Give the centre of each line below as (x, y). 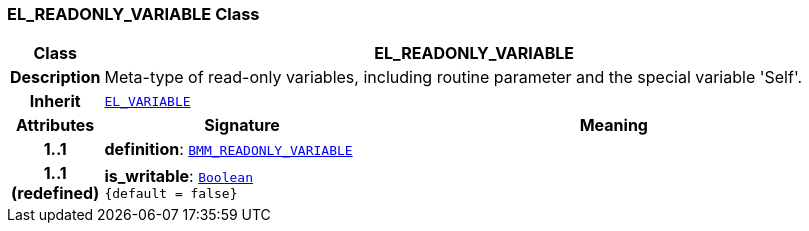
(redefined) (55, 193)
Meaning (613, 125)
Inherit (55, 101)
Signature (242, 125)
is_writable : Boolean (178, 175)
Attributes (55, 125)
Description (55, 77)
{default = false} (171, 193)
